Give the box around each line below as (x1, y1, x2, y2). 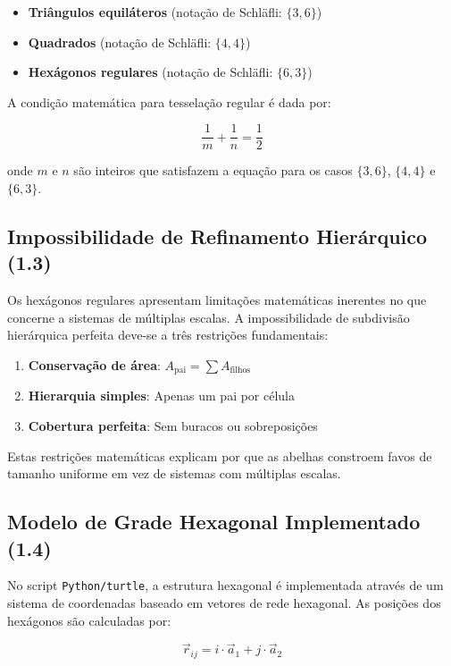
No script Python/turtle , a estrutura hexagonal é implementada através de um (7, 576, 444, 594)
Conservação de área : (28, 356, 161, 374)
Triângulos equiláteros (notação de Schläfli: (28, 3, 282, 21)
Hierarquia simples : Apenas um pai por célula (28, 386, 296, 405)
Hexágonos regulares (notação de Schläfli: (28, 63, 273, 81)
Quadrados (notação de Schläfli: (28, 32, 212, 51)
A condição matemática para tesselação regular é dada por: (7, 92, 331, 111)
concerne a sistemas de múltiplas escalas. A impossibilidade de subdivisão (7, 308, 410, 326)
